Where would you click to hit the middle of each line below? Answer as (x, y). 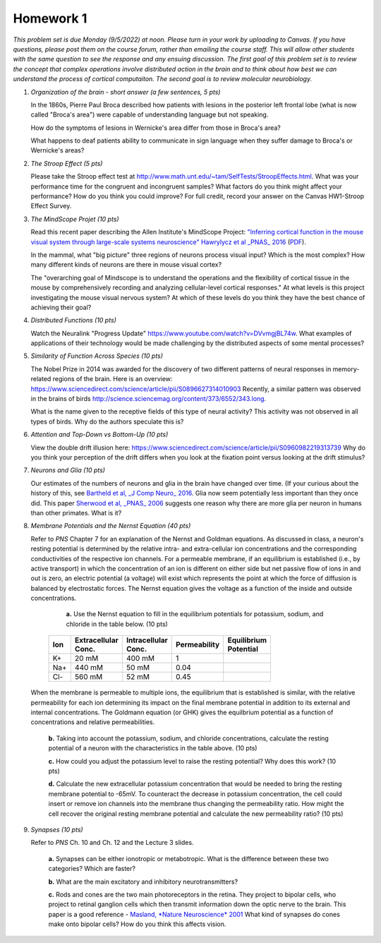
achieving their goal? (61, 307)
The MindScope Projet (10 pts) (75, 219)
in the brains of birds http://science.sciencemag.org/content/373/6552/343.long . (149, 399)
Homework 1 (50, 18)
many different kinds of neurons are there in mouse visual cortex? (126, 265)
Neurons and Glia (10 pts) (68, 470)
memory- (346, 369)
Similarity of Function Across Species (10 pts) (97, 356)
